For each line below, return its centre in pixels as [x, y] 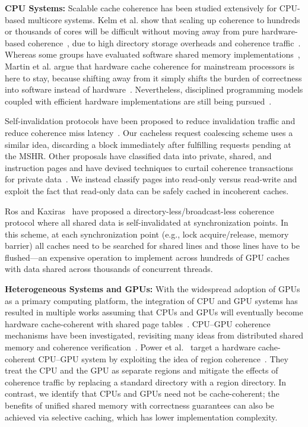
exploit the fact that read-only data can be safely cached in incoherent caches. [147, 190]
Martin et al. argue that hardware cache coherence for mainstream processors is [150, 66]
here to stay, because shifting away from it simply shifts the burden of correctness [153, 78]
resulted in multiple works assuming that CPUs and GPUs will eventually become [154, 312]
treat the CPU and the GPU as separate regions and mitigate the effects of [142, 370]
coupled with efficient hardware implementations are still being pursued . [138, 101]
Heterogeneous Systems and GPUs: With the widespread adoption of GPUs [153, 289]
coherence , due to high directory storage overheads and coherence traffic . [164, 42]
